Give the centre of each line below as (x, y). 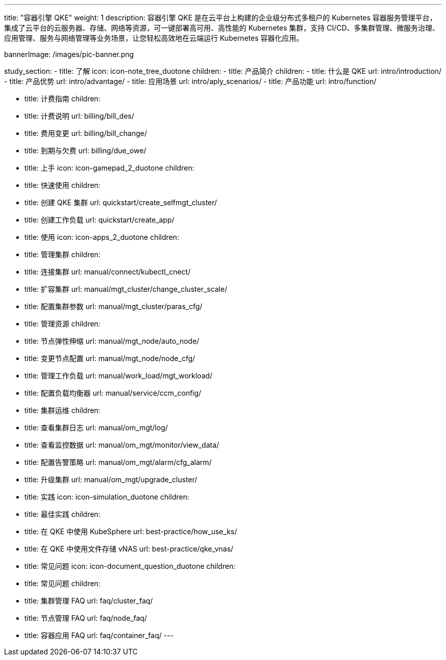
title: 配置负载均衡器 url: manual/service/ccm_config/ (113, 393)
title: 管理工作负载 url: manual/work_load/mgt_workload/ (119, 376)
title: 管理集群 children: (63, 254)
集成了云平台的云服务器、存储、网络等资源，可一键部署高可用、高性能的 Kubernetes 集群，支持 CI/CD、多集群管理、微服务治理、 (222, 28)
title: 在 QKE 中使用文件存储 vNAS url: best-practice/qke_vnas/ (129, 549)
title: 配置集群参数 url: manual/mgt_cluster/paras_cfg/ (114, 306)
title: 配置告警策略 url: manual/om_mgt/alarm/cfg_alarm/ (118, 462)
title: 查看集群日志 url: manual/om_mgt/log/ (96, 428)
